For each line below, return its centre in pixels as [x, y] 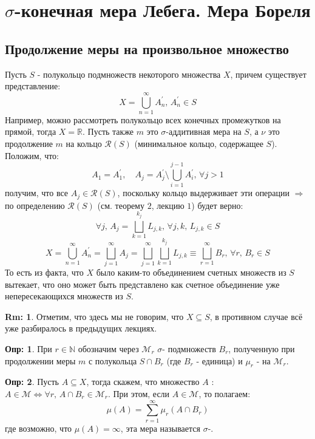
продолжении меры [40, 360]
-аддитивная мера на [204, 131]
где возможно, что [39, 428]
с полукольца [113, 360]
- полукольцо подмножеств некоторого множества [129, 74]
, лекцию [168, 205]
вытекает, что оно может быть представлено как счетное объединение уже [142, 284]
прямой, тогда [31, 131]
